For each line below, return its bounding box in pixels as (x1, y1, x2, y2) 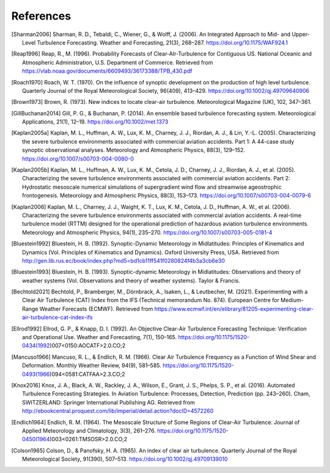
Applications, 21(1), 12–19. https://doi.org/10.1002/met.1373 (22, 118, 169, 125)
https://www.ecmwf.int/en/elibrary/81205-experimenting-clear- (154, 305, 314, 312)
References (11, 9, 71, 23)
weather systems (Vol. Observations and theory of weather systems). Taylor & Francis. (22, 277, 241, 284)
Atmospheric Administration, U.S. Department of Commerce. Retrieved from (22, 59, 213, 66)
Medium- (280, 296, 304, 304)
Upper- (291, 31, 310, 38)
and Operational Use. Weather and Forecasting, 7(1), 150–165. (22, 334, 177, 341)
